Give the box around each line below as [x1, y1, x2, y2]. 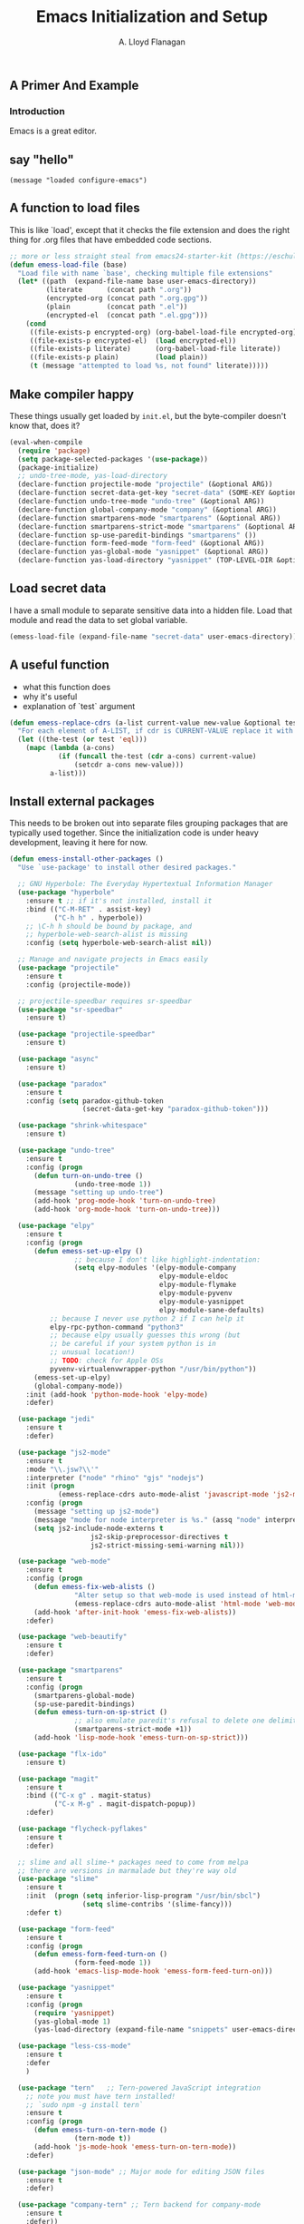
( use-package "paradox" [17, 1079, 107, 1088]
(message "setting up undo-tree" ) [33, 1188, 165, 1197]
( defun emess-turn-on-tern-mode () [33, 2125, 168, 2135]
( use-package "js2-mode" [17, 1448, 111, 1457]
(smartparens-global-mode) [33, 1691, 136, 1700]
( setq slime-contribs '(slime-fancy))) [81, 1900, 233, 1909]
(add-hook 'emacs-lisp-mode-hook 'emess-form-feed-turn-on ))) [33, 1966, 273, 1976]
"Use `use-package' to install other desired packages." [17, 863, 237, 873]
